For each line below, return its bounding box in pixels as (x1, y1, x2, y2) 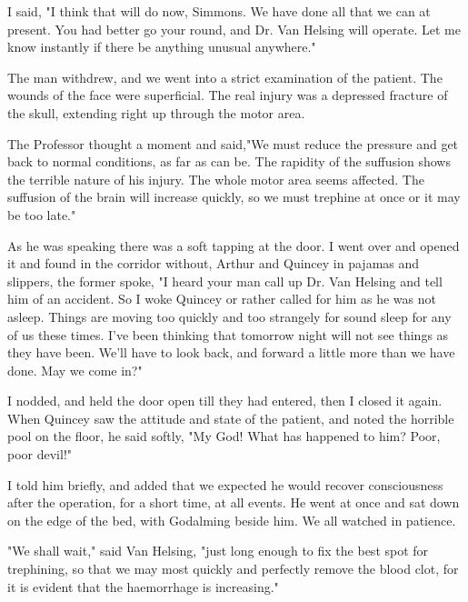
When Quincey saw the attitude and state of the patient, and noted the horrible (7, 408, 454, 427)
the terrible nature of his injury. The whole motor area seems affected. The (7, 169, 424, 188)
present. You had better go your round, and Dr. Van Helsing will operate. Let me (7, 19, 461, 38)
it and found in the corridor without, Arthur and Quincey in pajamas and (7, 254, 420, 273)
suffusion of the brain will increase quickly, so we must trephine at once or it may (7, 187, 461, 206)
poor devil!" (7, 445, 73, 464)
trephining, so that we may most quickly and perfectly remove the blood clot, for (7, 559, 459, 578)
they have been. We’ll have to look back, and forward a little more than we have (7, 343, 455, 362)
